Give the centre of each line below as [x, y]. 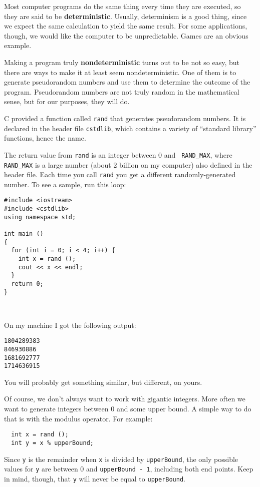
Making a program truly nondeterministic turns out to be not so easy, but [122, 62]
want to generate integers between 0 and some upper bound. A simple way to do [128, 408]
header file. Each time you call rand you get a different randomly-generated [120, 174]
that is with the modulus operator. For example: [78, 418]
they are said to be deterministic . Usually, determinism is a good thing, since [125, 16]
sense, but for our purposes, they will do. [67, 101]
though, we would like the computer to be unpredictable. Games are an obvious [126, 35]
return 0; [27, 284]
